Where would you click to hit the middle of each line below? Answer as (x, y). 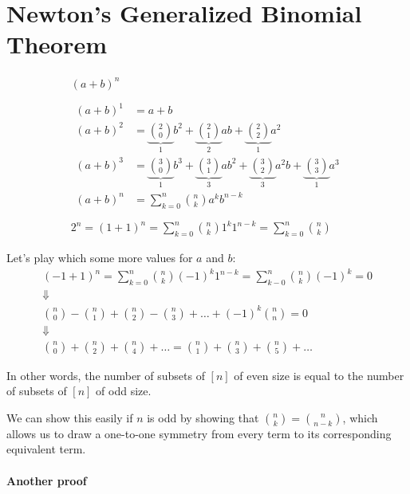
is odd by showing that (203, 417)
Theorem (57, 44)
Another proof (47, 480)
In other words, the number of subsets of (106, 375)
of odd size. (124, 391)
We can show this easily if (70, 417)
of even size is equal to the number (319, 375)
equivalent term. (46, 449)
